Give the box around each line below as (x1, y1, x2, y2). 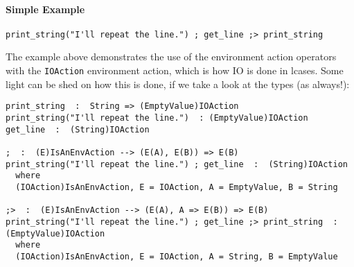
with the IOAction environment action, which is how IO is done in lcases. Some (6, 63, 344, 78)
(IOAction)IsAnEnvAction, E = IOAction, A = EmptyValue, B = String (15, 182, 338, 192)
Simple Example (6, 1, 85, 16)
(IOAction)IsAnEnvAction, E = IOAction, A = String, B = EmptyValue (15, 251, 338, 261)
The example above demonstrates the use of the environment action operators (6, 49, 337, 64)
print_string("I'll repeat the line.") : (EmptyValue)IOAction (6, 112, 308, 123)
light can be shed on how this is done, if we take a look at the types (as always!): (6, 76, 350, 91)
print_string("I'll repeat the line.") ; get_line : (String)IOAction (6, 159, 348, 169)
